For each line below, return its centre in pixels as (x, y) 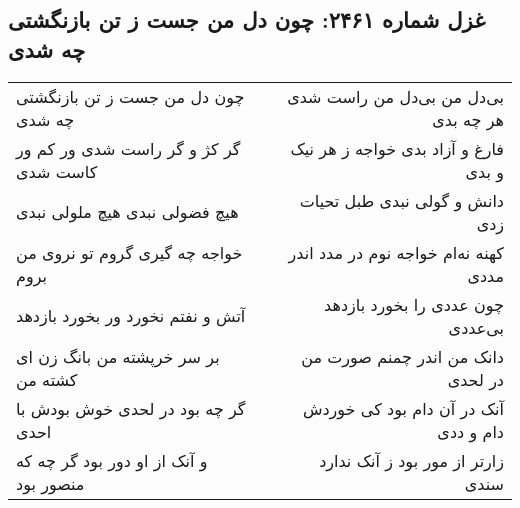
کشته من (47, 379)
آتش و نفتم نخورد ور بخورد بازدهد (131, 316)
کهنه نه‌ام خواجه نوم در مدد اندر (396, 252)
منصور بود (50, 483)
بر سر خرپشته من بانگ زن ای (118, 356)
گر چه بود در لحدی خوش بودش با (131, 408)
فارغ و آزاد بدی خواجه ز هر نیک (397, 148)
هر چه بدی (468, 119)
